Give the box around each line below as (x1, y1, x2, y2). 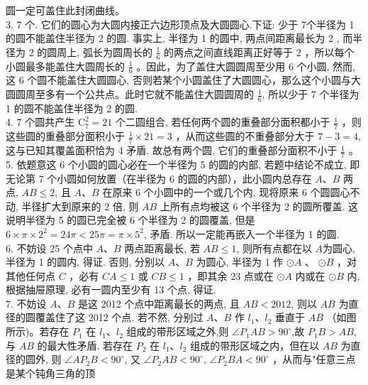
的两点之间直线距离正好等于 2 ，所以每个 (164, 44, 355, 59)
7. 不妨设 (6, 295, 47, 310)
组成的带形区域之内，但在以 (190, 337, 320, 352)
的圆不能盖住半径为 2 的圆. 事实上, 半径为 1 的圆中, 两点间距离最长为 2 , (6, 31, 340, 45)
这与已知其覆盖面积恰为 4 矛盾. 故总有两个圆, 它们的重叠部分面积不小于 (6, 143, 338, 158)
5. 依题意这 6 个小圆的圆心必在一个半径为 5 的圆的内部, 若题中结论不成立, (6, 156, 347, 171)
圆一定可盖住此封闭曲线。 (6, 3, 125, 17)
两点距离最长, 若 (124, 240, 200, 255)
